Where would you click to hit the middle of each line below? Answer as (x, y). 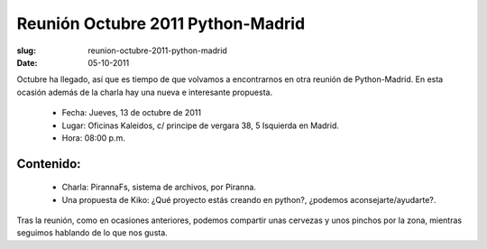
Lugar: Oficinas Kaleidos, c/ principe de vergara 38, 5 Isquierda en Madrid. (201, 125)
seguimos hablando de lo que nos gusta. (92, 233)
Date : (27, 62)
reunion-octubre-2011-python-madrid (157, 51)
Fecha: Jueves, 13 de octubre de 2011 (132, 113)
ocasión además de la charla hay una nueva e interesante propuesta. (145, 92)
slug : (26, 51)
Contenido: (49, 164)
